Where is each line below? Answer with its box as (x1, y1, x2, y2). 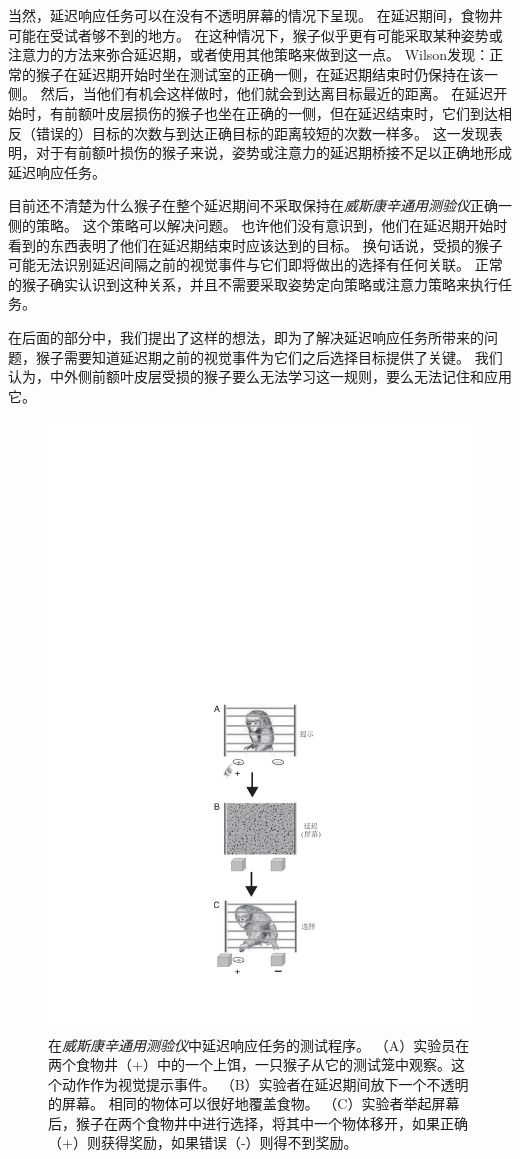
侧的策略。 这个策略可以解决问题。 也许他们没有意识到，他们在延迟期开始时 (8, 214, 508, 235)
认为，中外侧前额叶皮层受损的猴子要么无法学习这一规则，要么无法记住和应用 (8, 366, 512, 387)
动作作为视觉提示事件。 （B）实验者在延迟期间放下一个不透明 (61, 1073, 469, 1094)
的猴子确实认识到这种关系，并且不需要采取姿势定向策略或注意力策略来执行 (8, 273, 498, 294)
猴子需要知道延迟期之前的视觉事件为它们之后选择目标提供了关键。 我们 (35, 346, 503, 367)
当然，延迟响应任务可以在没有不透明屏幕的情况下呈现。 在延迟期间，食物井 (8, 5, 503, 25)
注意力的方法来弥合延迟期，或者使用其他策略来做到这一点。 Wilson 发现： (8, 44, 490, 65)
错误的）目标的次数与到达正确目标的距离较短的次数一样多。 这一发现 (35, 122, 489, 143)
